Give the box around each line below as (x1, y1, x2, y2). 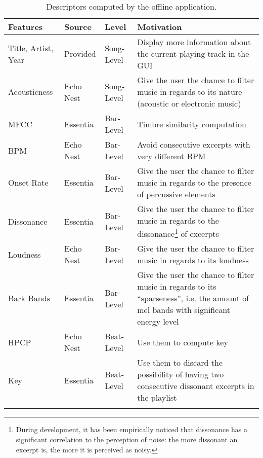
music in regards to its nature (137, 86, 242, 97)
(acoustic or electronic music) (137, 97, 241, 109)
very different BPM (137, 150, 206, 162)
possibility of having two (137, 368, 224, 380)
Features (8, 21, 43, 32)
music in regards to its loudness (137, 254, 249, 266)
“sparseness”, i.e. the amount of (137, 292, 249, 304)
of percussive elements (137, 188, 215, 200)
